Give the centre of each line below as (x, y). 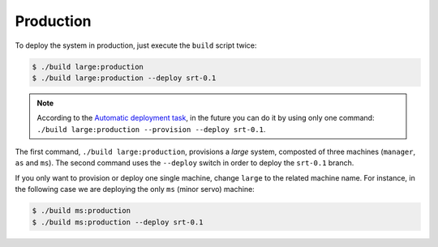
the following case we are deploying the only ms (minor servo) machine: (135, 190)
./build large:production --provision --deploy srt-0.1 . (151, 129)
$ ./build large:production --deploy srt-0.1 (124, 78)
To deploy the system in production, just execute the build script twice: (136, 45)
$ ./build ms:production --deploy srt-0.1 (118, 222)
